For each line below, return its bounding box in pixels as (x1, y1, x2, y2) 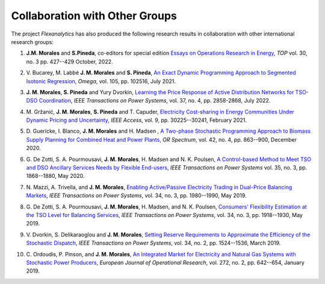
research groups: (11, 38, 54, 45)
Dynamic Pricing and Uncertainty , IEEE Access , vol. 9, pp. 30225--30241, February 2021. (26, 116, 247, 124)
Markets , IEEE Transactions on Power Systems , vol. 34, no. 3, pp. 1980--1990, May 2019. (26, 192, 247, 199)
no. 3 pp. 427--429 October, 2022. (26, 58, 114, 65)
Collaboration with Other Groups (11, 9, 177, 22)
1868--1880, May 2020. (26, 172, 85, 180)
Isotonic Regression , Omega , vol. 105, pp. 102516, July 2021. (26, 77, 176, 84)
